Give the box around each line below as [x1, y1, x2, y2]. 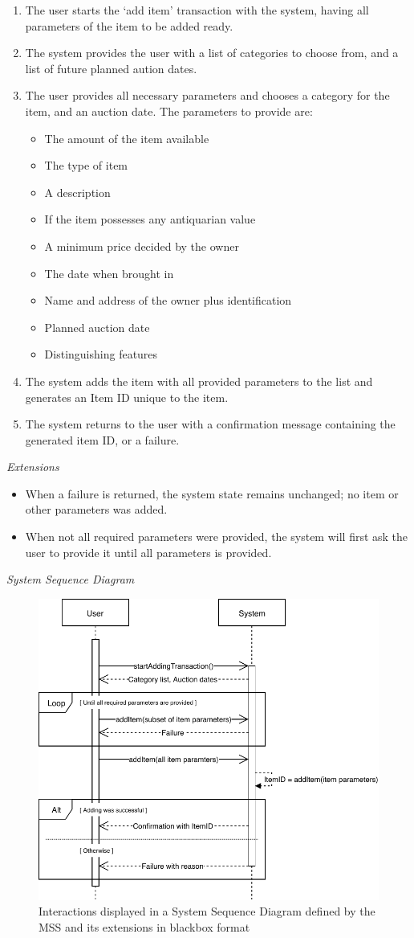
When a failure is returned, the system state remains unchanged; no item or [25, 485, 399, 502]
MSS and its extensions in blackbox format [39, 918, 250, 935]
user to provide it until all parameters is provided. [25, 543, 272, 560]
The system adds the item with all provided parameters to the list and [25, 372, 373, 389]
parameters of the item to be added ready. [25, 17, 233, 34]
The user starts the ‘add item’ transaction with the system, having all [25, 2, 369, 18]
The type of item [44, 157, 128, 174]
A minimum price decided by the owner [44, 237, 239, 254]
